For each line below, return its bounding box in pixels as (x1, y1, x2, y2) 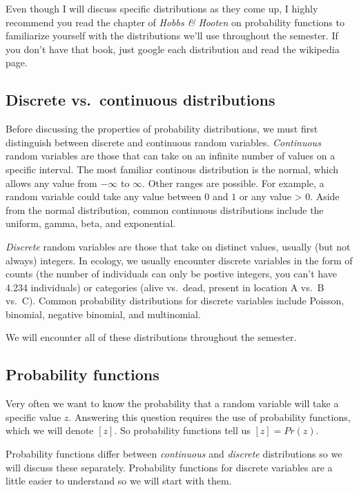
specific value (6, 409, 61, 424)
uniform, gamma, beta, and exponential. (6, 216, 176, 231)
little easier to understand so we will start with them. (6, 473, 232, 488)
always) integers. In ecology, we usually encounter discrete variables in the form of (6, 253, 353, 267)
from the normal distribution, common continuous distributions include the (6, 202, 324, 217)
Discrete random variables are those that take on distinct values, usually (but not (6, 239, 351, 253)
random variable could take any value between (6, 189, 202, 204)
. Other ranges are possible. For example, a (142, 175, 324, 190)
